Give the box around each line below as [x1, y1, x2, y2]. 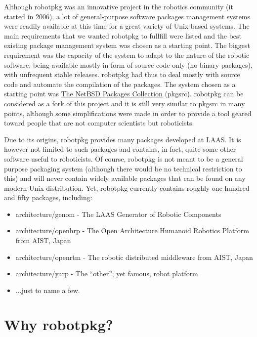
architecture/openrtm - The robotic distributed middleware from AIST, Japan [15, 252, 253, 262]
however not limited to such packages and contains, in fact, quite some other [4, 144, 236, 154]
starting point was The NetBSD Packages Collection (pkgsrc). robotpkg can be [4, 88, 244, 99]
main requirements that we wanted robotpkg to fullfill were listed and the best [4, 30, 242, 41]
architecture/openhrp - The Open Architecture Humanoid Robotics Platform [15, 225, 249, 236]
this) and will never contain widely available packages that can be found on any [4, 173, 246, 183]
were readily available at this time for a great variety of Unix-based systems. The [4, 21, 250, 31]
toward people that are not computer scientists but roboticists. [4, 118, 194, 128]
